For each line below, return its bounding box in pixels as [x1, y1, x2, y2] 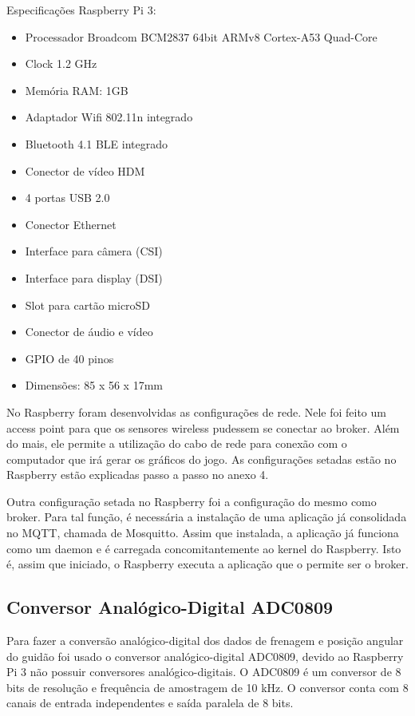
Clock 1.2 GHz [25, 55, 97, 72]
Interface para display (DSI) [25, 269, 163, 286]
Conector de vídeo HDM [25, 162, 145, 179]
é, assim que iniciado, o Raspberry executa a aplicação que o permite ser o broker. [6, 556, 409, 572]
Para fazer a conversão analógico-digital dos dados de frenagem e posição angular [6, 632, 404, 649]
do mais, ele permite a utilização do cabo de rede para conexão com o [6, 435, 347, 452]
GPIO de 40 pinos [25, 350, 114, 366]
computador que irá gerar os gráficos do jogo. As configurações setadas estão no [6, 450, 397, 467]
